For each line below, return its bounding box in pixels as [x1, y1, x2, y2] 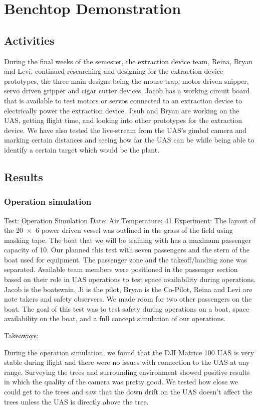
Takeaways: [4, 330, 39, 341]
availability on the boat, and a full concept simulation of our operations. [4, 313, 226, 324]
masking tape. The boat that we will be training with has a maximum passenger [4, 234, 251, 245]
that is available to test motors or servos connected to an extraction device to [4, 95, 242, 105]
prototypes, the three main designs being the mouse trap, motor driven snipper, [4, 75, 249, 86]
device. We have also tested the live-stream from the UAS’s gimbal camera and [4, 124, 247, 135]
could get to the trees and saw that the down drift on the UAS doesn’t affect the [4, 386, 252, 397]
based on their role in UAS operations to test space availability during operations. [4, 274, 256, 285]
